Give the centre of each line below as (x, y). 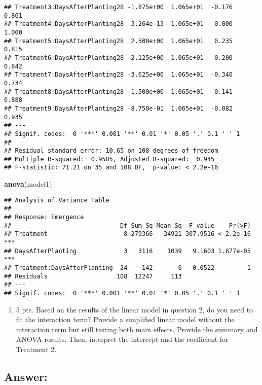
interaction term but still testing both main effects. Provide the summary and (137, 329)
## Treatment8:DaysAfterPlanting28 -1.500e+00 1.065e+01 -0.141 (119, 92)
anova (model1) (28, 184)
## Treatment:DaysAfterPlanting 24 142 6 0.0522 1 (127, 268)
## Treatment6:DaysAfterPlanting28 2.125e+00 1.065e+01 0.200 (119, 58)
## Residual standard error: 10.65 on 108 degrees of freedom (111, 151)
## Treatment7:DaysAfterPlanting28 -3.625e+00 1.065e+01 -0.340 (119, 75)
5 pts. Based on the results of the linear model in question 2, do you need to (135, 309)
